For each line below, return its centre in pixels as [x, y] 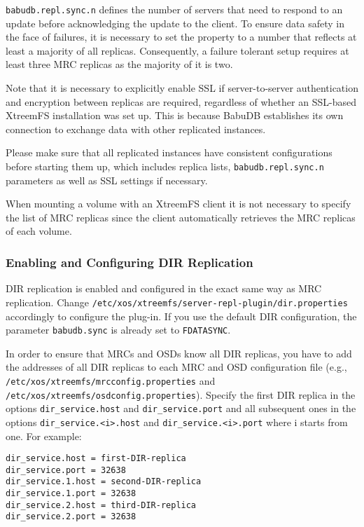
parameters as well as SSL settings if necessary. [107, 180]
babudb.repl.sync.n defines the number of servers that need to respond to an [174, 9]
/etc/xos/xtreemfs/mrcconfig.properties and [111, 380]
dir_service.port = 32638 [66, 470]
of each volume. [39, 231]
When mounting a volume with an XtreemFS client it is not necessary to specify [178, 204]
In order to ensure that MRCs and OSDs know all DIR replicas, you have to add [179, 353]
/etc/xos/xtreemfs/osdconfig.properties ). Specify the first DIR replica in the [181, 394]
